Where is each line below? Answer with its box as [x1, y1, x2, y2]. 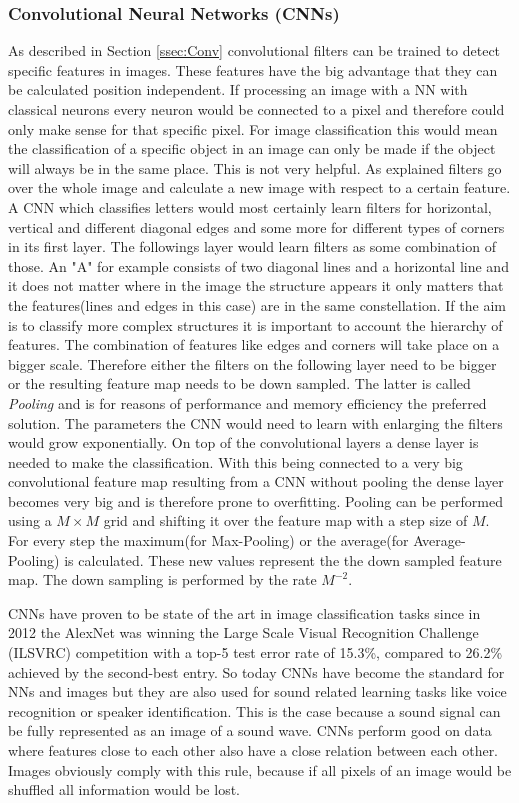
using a [8, 510, 52, 531]
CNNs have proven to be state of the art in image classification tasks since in [8, 602, 481, 623]
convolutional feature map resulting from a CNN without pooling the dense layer [8, 471, 504, 492]
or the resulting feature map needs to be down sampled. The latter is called [8, 373, 471, 394]
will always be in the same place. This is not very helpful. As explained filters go [8, 157, 502, 178]
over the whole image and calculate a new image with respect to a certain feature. [8, 177, 511, 198]
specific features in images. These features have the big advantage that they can [8, 59, 498, 80]
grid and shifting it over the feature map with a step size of [103, 510, 468, 531]
